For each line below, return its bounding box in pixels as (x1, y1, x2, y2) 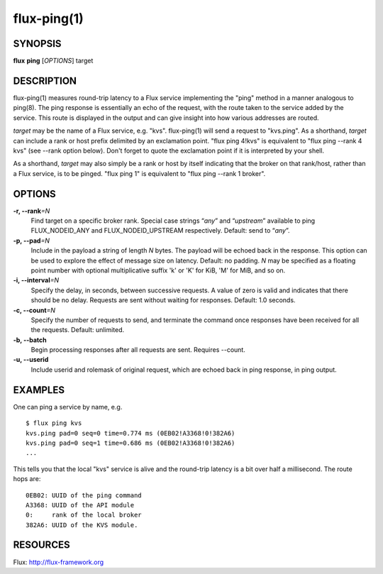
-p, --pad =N (13, 236, 50, 245)
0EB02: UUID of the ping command (26, 491, 142, 500)
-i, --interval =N (13, 276, 60, 285)
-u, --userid (13, 355, 49, 364)
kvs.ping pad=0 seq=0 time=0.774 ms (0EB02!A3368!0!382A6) (26, 429, 235, 437)
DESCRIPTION (13, 74, 77, 87)
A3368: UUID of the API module (26, 501, 135, 509)
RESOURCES (13, 539, 70, 551)
